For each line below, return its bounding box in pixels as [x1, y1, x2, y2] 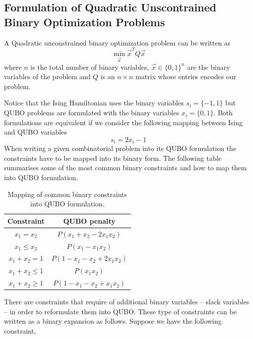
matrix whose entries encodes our [135, 71, 236, 82]
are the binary [187, 61, 230, 72]
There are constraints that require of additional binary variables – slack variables [4, 296, 250, 307]
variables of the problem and [4, 71, 91, 82]
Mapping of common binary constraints [7, 189, 127, 199]
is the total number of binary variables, [30, 61, 149, 72]
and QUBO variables [4, 127, 67, 137]
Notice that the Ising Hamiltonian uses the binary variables [4, 97, 184, 108]
